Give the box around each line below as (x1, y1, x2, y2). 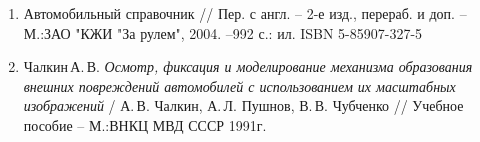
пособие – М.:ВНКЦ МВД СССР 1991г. (23, 114, 267, 135)
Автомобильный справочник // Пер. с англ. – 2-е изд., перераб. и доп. (23, 3, 455, 23)
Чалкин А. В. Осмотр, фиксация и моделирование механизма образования (23, 56, 473, 77)
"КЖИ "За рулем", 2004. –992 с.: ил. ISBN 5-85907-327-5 (75, 22, 423, 43)
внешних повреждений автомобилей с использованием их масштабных (23, 75, 456, 96)
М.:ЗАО (23, 22, 71, 43)
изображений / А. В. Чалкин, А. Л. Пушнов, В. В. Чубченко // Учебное (23, 95, 464, 116)
